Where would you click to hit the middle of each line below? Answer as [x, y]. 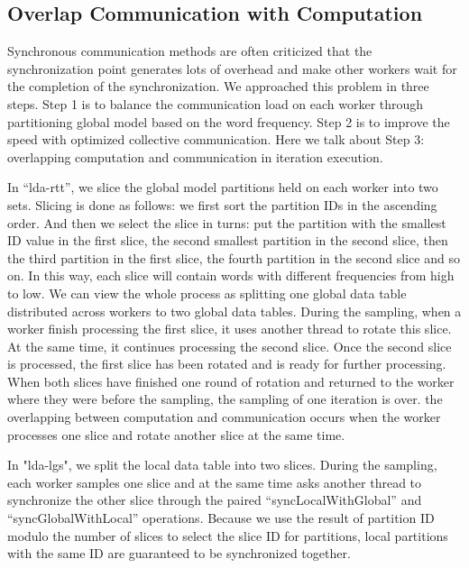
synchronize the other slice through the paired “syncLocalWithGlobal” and [215, 500]
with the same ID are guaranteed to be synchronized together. [179, 553]
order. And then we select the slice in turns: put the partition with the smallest [227, 222]
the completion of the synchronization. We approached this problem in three [218, 86]
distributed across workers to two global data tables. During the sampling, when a [234, 311]
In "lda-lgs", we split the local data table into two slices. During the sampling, [222, 465]
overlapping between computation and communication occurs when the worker [224, 417]
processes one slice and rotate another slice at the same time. [176, 434]
